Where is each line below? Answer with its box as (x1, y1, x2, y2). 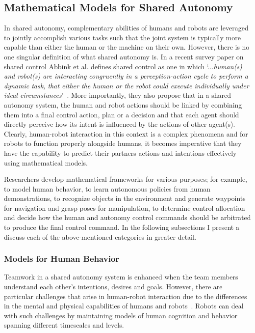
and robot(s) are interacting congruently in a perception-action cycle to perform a (4, 71, 248, 81)
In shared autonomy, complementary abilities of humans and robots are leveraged (4, 23, 249, 33)
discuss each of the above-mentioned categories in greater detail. (4, 231, 197, 242)
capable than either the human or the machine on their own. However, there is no (4, 42, 250, 52)
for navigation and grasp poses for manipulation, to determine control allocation (4, 202, 245, 213)
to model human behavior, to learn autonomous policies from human (4, 183, 211, 194)
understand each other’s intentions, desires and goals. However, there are (4, 281, 223, 292)
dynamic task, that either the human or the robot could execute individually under (4, 80, 249, 90)
